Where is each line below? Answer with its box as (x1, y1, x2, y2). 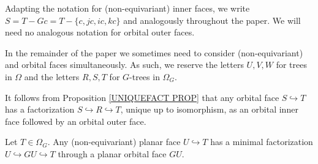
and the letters (24, 70, 80, 83)
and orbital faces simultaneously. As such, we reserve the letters (5, 58, 244, 71)
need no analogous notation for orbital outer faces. (5, 26, 195, 39)
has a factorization (5, 103, 75, 116)
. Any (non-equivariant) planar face (47, 135, 181, 148)
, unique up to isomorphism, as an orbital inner (120, 103, 298, 116)
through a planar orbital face (58, 147, 167, 160)
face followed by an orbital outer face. (5, 114, 146, 127)
